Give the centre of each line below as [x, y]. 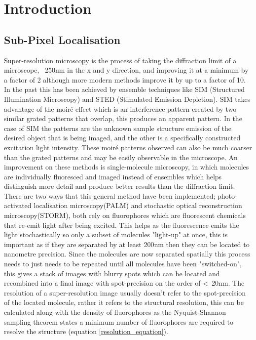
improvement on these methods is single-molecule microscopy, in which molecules [127, 167]
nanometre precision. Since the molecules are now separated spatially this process [127, 254]
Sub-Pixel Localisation [62, 39]
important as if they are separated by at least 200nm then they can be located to [127, 244]
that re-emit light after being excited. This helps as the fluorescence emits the [122, 225]
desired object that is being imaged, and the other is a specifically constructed [122, 138]
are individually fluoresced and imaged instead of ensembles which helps [113, 176]
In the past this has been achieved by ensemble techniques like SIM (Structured [125, 89]
